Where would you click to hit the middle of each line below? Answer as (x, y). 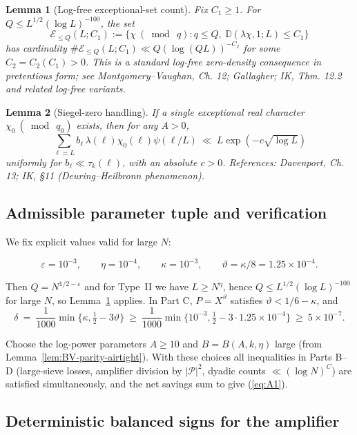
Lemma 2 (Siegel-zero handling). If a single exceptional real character (155, 111)
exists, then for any (117, 125)
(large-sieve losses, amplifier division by (99, 370)
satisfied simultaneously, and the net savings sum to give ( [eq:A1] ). (147, 384)
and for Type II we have (136, 286)
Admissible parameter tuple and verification (166, 213)
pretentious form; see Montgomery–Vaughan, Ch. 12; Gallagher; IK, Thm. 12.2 (174, 75)
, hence (238, 286)
